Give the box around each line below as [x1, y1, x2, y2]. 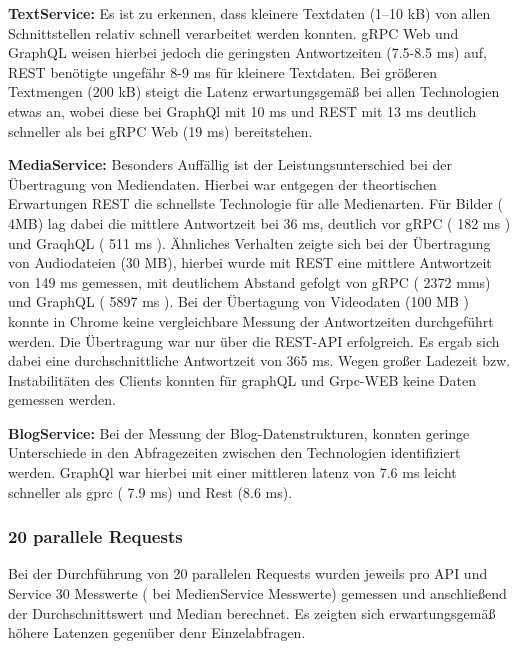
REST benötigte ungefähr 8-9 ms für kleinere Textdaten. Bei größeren [8, 61, 438, 82]
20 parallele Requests [8, 524, 183, 549]
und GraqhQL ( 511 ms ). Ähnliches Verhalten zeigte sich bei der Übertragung [8, 232, 491, 253]
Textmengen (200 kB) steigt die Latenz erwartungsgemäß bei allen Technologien [8, 81, 500, 102]
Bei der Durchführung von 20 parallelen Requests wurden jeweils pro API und [8, 563, 488, 584]
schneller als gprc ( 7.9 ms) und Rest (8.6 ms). [8, 481, 293, 502]
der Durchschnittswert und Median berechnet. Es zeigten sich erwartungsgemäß [8, 602, 496, 623]
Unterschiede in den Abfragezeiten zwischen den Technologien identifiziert [8, 442, 461, 463]
